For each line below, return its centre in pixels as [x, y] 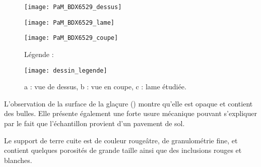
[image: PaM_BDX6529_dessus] [73, 7]
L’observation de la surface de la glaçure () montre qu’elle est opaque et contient [128, 103]
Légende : [39, 54]
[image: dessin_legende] [66, 70]
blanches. [18, 160]
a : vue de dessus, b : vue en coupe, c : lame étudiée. [105, 87]
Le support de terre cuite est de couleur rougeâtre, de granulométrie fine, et [121, 140]
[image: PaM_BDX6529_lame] [69, 22]
